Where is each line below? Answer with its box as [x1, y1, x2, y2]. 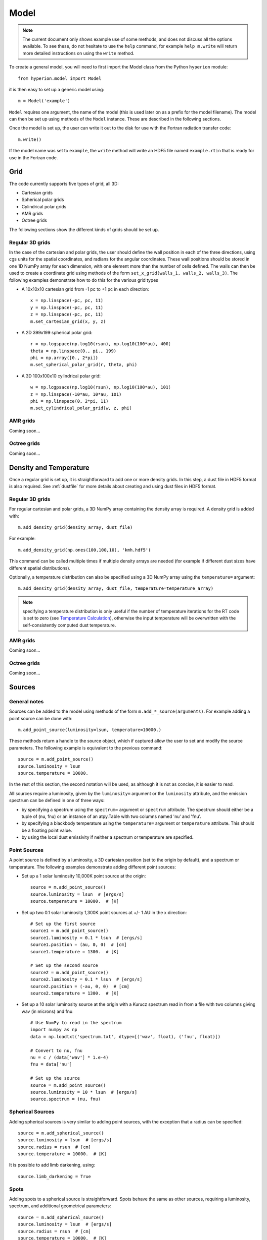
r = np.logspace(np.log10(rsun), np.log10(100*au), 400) [30, 341, 172, 347]
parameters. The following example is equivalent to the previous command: [9, 744, 163, 751]
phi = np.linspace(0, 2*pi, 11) [30, 398, 109, 404]
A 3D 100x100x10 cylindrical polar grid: [21, 372, 101, 379]
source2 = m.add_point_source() [30, 970, 109, 975]
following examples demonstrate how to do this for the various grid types [9, 277, 158, 283]
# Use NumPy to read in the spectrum [30, 1020, 122, 1026]
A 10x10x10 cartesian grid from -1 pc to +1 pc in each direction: [21, 286, 149, 292]
